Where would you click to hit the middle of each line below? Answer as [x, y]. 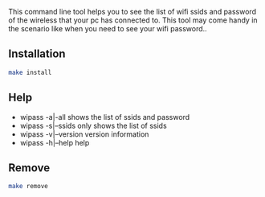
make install [30, 72]
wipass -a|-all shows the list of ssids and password [105, 117]
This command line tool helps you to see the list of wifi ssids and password [132, 12]
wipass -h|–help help [55, 142]
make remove [28, 187]
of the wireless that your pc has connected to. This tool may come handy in [133, 20]
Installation [37, 54]
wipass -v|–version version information [84, 134]
